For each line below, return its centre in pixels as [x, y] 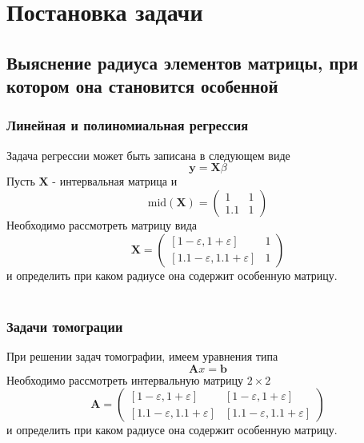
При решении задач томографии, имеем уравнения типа [142, 355]
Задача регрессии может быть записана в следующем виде [148, 155]
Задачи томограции [65, 326]
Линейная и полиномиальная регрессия [128, 125]
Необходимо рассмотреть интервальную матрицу [125, 379]
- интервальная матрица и [115, 181]
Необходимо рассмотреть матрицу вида [102, 224]
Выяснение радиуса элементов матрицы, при [182, 62]
